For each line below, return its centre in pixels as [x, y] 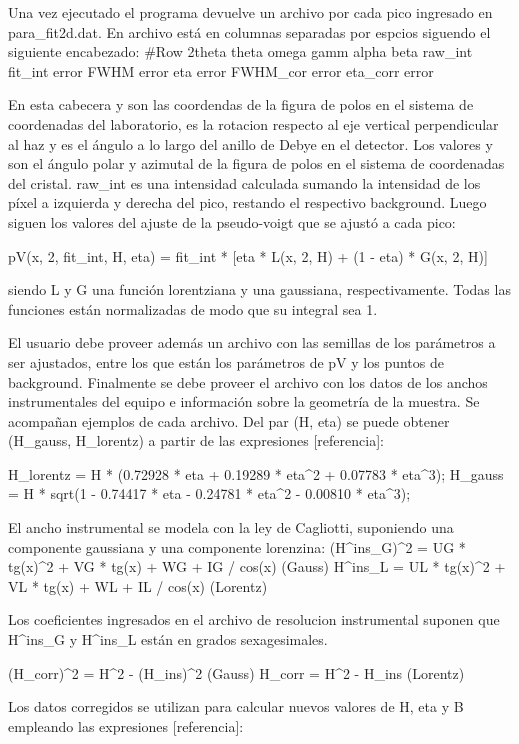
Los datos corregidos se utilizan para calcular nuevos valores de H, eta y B [236, 706]
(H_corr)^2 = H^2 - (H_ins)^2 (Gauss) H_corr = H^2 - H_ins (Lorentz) [236, 672]
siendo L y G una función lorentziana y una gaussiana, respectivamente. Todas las [259, 289]
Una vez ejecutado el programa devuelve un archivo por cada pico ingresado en [250, 12]
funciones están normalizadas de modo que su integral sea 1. [193, 308]
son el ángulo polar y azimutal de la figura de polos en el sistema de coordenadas [256, 163]
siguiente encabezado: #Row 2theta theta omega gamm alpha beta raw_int [240, 51]
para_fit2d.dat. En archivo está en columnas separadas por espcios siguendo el [249, 31]
